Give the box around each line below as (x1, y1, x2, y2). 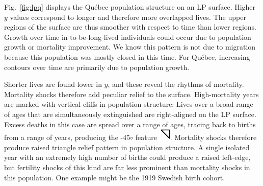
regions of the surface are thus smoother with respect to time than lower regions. (4, 21, 256, 32)
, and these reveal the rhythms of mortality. (108, 79, 244, 89)
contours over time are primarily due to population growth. (4, 61, 190, 72)
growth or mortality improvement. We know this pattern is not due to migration (4, 41, 256, 52)
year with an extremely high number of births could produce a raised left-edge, (4, 152, 251, 162)
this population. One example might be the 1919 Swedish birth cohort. (4, 172, 225, 182)
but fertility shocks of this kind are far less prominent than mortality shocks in (4, 161, 250, 172)
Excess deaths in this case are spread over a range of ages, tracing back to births (4, 119, 256, 129)
